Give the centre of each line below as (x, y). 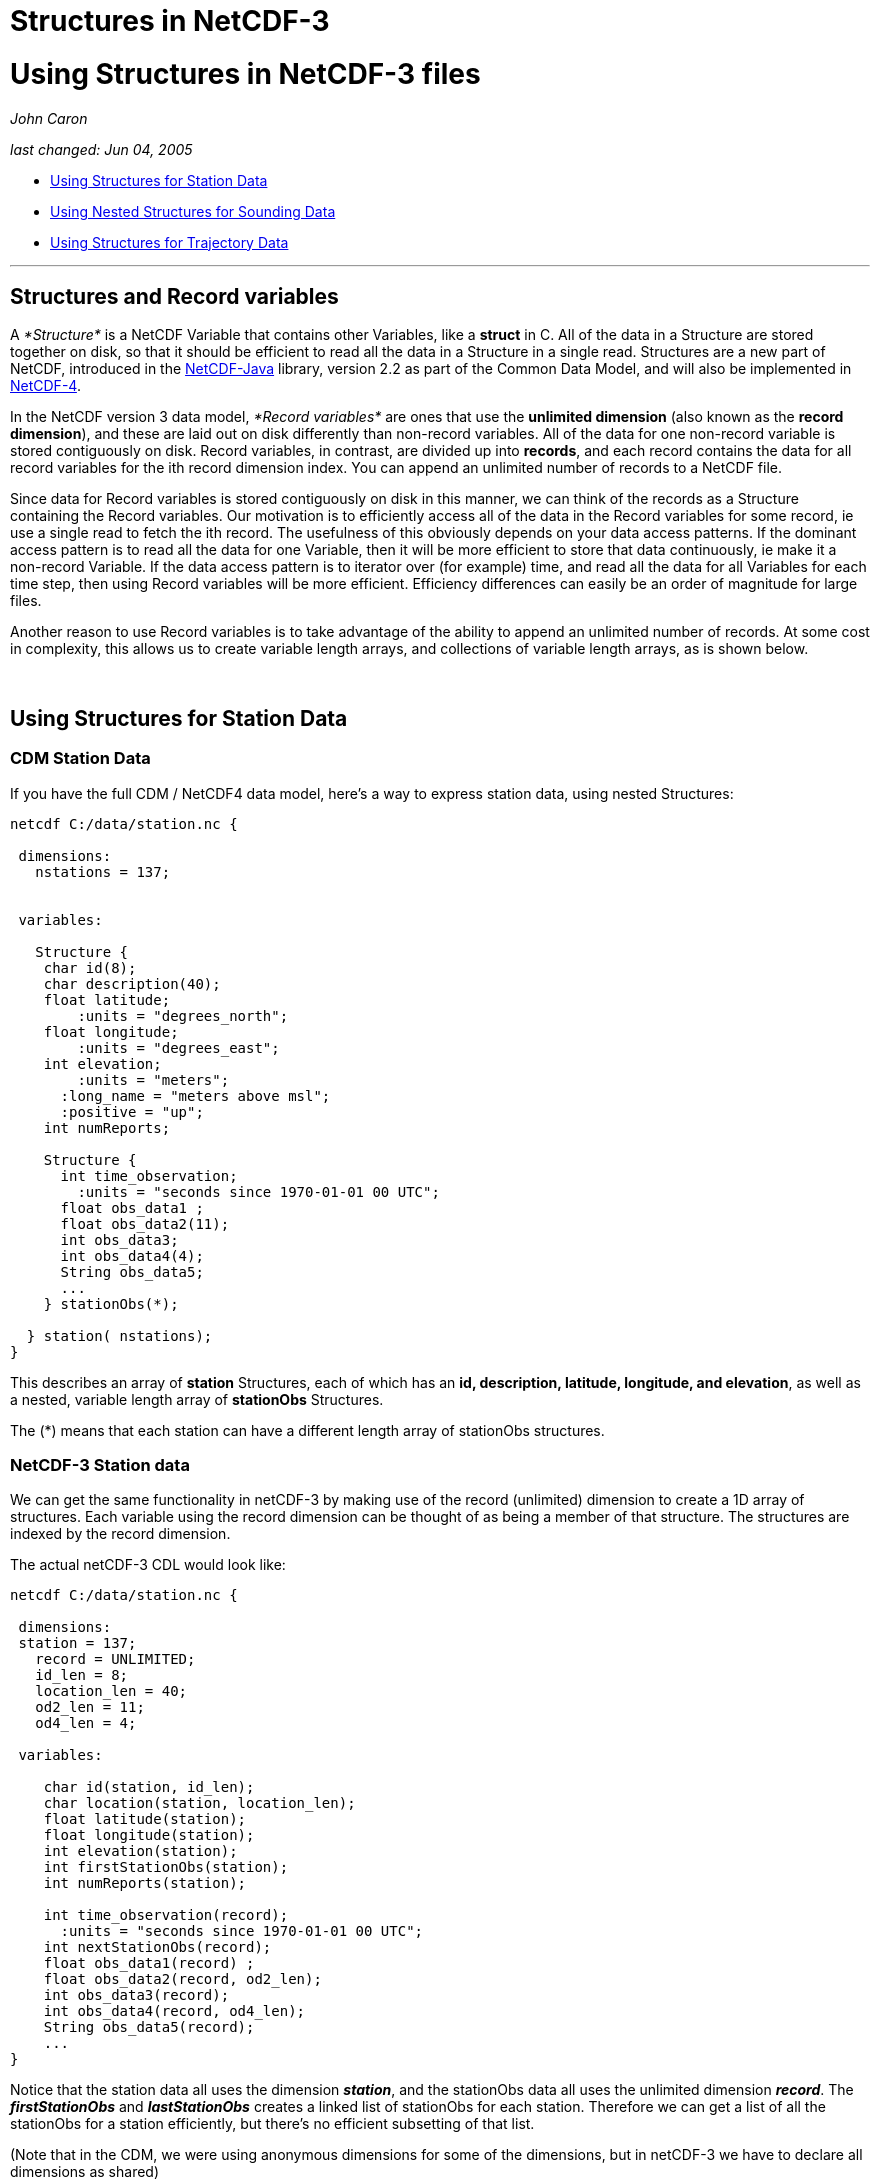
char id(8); (90, 967)
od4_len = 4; (86, 1723)
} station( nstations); (119, 1335)
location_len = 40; (111, 1691)
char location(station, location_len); (199, 1803)
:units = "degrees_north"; (183, 1015)
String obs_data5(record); (149, 2027)
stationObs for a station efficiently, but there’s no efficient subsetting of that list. (272, 2124)
